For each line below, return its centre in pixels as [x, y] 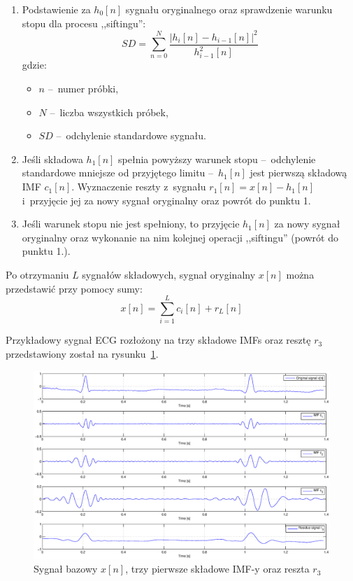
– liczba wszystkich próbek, [109, 112]
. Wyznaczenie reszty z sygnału [139, 187]
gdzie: [34, 65]
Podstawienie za [56, 9]
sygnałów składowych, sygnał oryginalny [169, 275]
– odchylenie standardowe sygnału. [131, 135]
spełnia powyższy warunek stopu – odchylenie [217, 159]
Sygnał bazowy [66, 569]
